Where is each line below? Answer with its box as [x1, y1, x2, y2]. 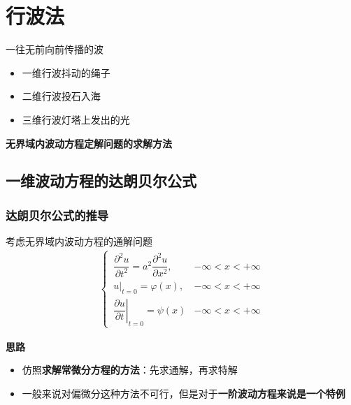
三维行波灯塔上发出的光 [22, 112, 130, 126]
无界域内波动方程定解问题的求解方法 [6, 135, 172, 150]
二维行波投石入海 [22, 89, 101, 103]
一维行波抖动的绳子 [22, 65, 110, 80]
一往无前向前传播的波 [6, 42, 103, 57]
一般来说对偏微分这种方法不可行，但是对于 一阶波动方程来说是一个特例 [22, 386, 345, 400]
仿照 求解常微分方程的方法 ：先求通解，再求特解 [22, 362, 238, 377]
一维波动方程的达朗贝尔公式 [6, 170, 196, 191]
